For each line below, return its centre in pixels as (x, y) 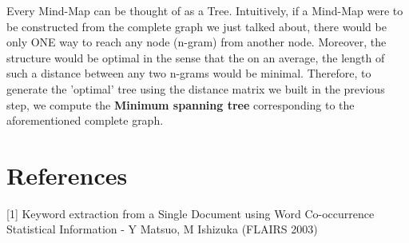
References (67, 175)
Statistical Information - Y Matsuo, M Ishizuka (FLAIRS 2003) (162, 229)
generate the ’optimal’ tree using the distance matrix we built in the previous (196, 88)
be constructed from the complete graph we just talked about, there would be (197, 26)
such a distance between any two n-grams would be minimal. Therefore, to (189, 73)
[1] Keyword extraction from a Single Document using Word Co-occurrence (191, 213)
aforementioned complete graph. (85, 120)
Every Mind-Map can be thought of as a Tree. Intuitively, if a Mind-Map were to (205, 10)
